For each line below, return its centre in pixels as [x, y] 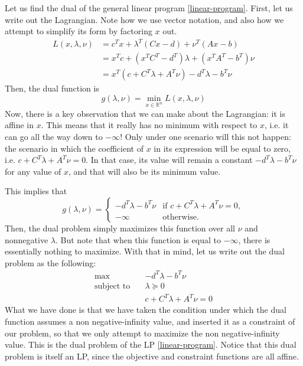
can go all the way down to [54, 136]
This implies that [36, 191]
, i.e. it [276, 125]
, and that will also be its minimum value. [145, 171]
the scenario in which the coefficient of [74, 148]
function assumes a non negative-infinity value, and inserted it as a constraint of [150, 321]
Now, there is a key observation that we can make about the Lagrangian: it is [145, 113]
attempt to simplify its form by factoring [79, 31]
